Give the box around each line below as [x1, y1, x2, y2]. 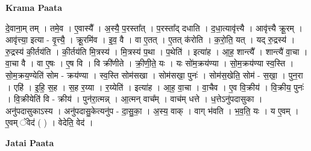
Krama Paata [5, 1, 62, 13]
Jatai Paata [5, 136, 54, 149]
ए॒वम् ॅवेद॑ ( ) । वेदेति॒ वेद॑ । [5, 116, 93, 129]
